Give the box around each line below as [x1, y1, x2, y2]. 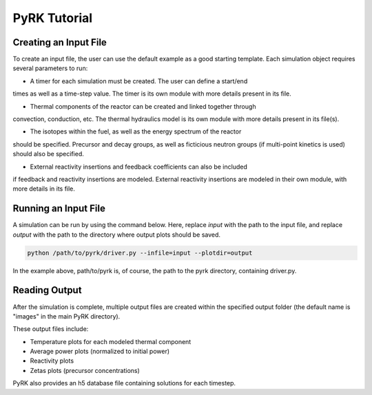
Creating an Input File [12, 36, 107, 48]
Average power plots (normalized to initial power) [30, 348, 170, 356]
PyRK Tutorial [12, 10, 93, 25]
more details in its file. [12, 184, 76, 193]
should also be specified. [12, 150, 84, 158]
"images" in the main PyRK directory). [12, 312, 121, 320]
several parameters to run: [12, 64, 88, 72]
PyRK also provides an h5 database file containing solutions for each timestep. [12, 379, 236, 387]
